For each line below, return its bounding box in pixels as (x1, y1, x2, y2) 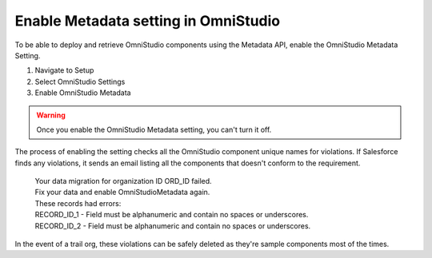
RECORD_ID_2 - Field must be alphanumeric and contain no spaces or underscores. (34, 220, 311, 231)
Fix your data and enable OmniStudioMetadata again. (34, 188, 210, 197)
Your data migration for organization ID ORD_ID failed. (34, 177, 212, 186)
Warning (36, 110, 66, 120)
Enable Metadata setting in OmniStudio (14, 12, 280, 30)
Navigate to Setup (34, 65, 94, 75)
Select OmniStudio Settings (34, 77, 126, 86)
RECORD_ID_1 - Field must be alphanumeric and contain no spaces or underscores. (34, 210, 309, 220)
